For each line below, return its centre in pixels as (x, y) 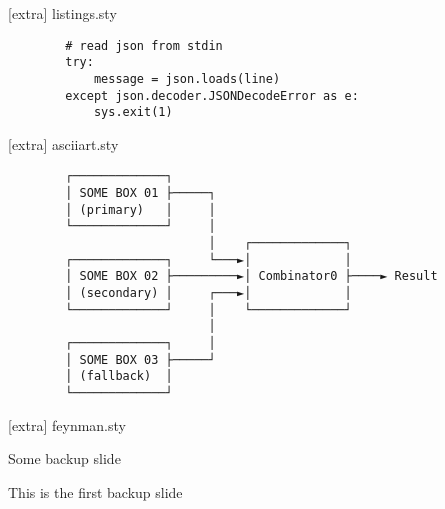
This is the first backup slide (95, 491)
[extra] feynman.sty (67, 424)
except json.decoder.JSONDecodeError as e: (212, 95)
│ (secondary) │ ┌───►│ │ (208, 293)
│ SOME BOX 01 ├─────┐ (140, 193)
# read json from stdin (144, 45)
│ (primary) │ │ (140, 209)
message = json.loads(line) (187, 78)
